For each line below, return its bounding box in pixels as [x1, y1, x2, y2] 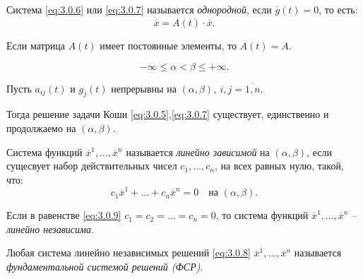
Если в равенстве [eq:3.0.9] [6, 208, 121, 222]
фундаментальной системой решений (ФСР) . [6, 259, 203, 273]
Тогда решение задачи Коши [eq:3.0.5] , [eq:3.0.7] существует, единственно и [6, 107, 329, 121]
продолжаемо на [6, 121, 76, 136]
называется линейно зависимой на [126, 144, 270, 159]
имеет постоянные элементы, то [100, 38, 237, 53]
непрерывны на [111, 81, 177, 95]
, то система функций [215, 208, 309, 222]
